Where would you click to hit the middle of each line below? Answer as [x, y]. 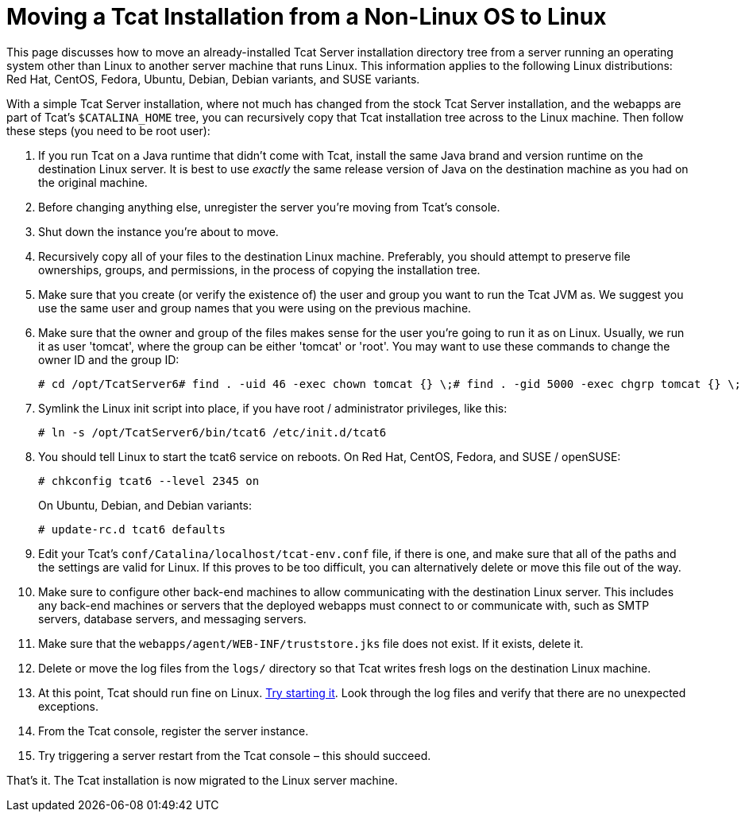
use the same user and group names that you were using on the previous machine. [255, 308]
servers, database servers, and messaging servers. [172, 618]
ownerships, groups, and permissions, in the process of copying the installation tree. [259, 269]
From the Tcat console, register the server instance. [174, 731]
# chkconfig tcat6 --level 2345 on [149, 481]
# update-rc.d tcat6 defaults [132, 529]
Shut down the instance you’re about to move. [158, 231]
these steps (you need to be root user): [108, 130]
